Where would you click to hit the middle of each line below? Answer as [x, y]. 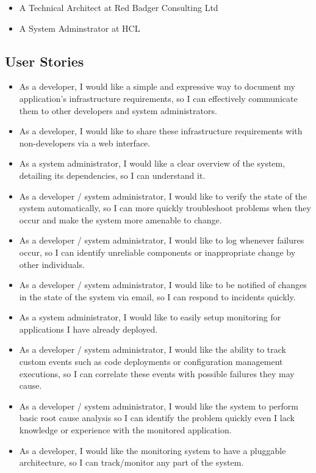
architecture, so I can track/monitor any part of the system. [131, 462]
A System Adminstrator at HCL [80, 28]
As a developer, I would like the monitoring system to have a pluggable [153, 450]
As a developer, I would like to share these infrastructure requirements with [161, 131]
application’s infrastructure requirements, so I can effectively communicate [158, 98]
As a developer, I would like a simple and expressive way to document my [157, 86]
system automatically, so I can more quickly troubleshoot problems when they [165, 208]
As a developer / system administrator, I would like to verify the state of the [163, 196]
